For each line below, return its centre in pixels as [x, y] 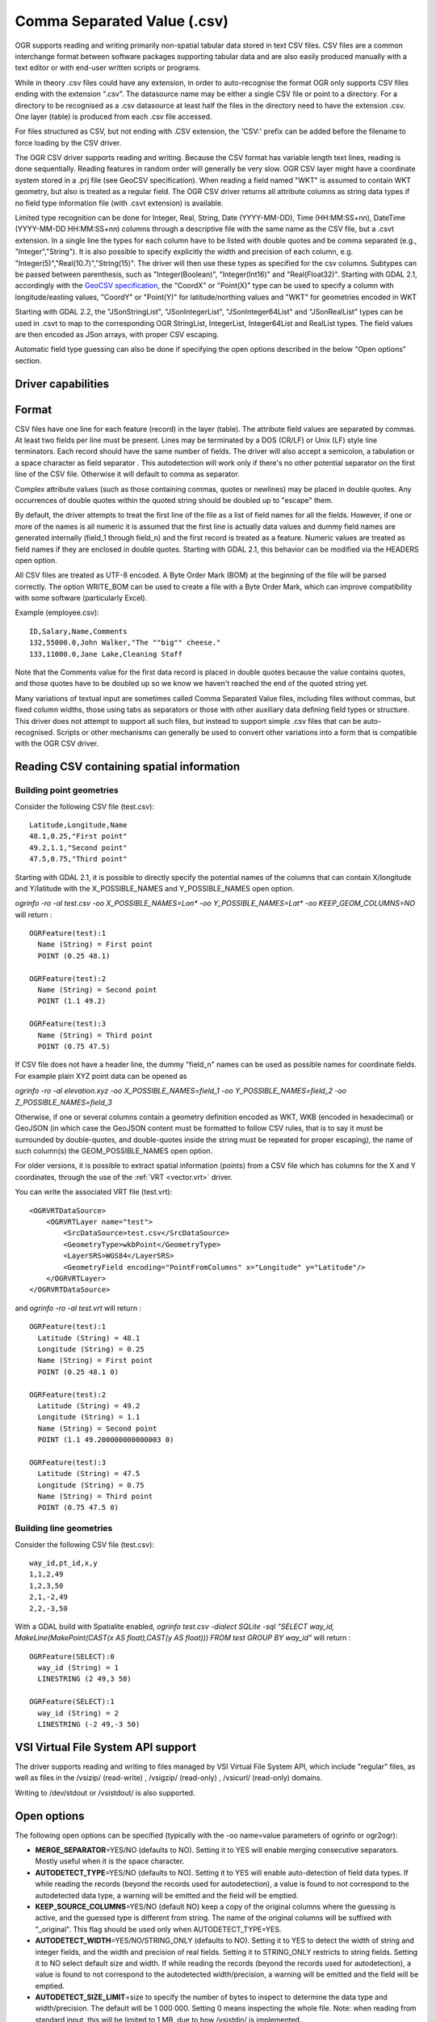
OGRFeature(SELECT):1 [72, 1702]
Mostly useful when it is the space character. [110, 1861]
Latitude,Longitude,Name [78, 825]
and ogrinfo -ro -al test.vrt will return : [78, 1308]
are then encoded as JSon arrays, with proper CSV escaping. [117, 334]
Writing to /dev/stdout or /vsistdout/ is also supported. [105, 1792]
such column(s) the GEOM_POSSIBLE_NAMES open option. [114, 1151]
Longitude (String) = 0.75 [91, 1485]
